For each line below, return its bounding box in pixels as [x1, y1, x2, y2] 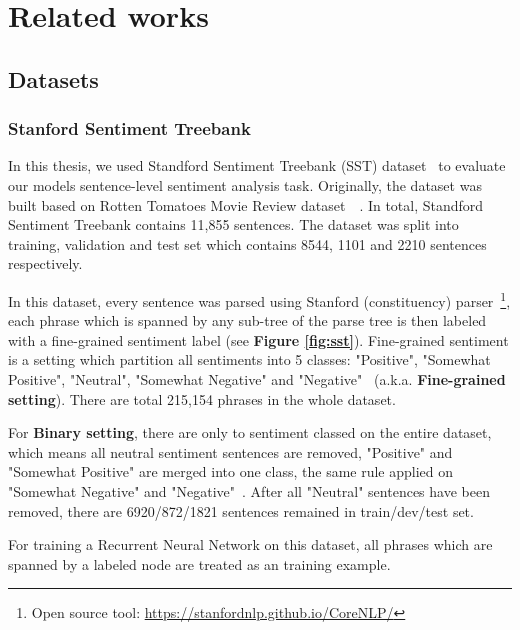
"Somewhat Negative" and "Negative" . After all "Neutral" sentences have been [8, 480, 490, 501]
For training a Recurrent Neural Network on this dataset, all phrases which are [8, 534, 493, 555]
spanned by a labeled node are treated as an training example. [8, 553, 391, 574]
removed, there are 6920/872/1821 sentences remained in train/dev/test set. [8, 500, 474, 521]
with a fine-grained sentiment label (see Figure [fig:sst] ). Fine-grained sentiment [8, 329, 509, 350]
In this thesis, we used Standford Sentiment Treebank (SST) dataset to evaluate [8, 155, 506, 176]
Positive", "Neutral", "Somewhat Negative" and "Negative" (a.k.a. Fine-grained [8, 368, 506, 389]
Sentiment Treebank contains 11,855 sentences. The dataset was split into [8, 214, 459, 235]
